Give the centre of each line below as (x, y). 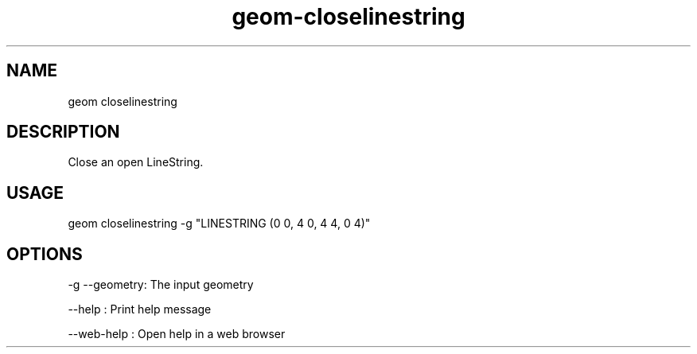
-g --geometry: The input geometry (161, 285)
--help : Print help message (140, 309)
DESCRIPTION (63, 132)
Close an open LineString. (136, 162)
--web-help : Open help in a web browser (177, 334)
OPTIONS (45, 254)
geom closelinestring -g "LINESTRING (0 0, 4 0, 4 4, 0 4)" (219, 224)
